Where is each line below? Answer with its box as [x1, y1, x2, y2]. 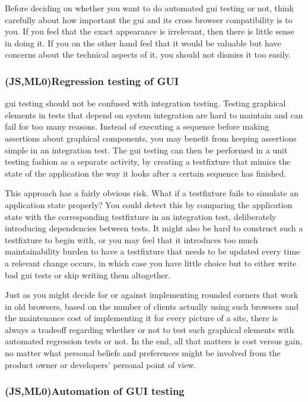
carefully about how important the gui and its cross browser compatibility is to [5, 13, 293, 26]
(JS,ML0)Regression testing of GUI [5, 73, 179, 88]
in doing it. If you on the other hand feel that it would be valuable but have [5, 36, 281, 49]
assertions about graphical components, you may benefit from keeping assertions [5, 131, 297, 144]
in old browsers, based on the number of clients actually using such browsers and [5, 300, 299, 312]
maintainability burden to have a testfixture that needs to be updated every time [5, 245, 300, 257]
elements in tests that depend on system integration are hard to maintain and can [5, 108, 303, 121]
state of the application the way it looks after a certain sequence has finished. [5, 167, 287, 179]
